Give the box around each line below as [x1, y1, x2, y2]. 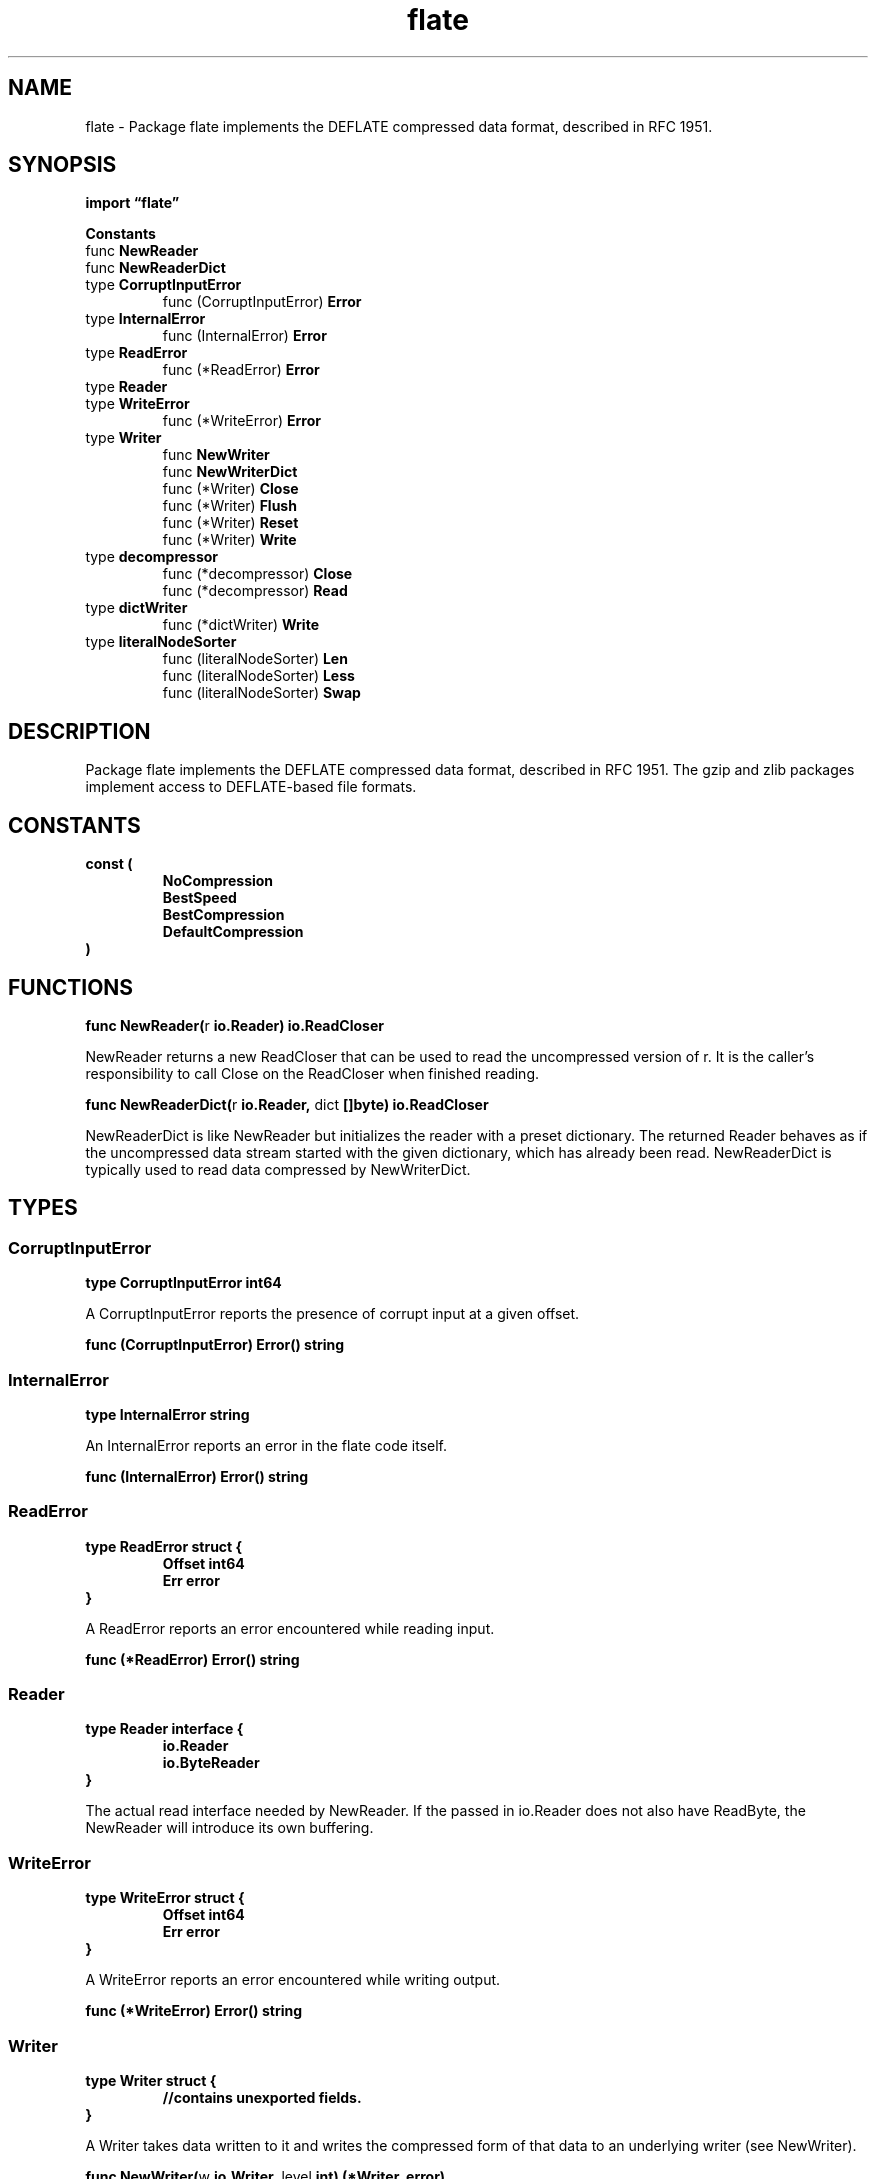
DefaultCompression [162, 923, 304, 941]
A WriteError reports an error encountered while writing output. [85, 1971, 501, 1989]
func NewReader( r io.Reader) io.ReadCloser [85, 1016, 384, 1034]
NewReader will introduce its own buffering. [85, 1819, 374, 1837]
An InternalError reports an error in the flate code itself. [85, 1436, 448, 1454]
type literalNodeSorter [85, 633, 237, 651]
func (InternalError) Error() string [85, 1467, 309, 1485]
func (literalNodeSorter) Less [162, 667, 355, 685]
